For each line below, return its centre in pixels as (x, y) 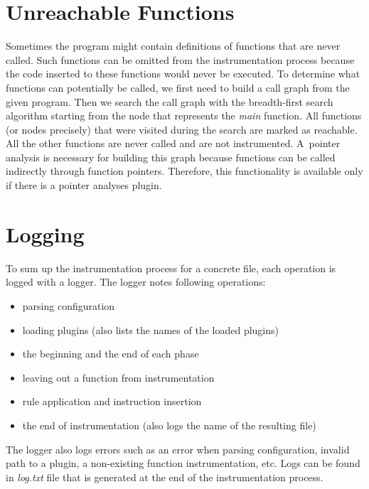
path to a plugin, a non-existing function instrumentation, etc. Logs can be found (183, 463)
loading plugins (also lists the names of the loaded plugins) (151, 329)
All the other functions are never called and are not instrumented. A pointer (173, 143)
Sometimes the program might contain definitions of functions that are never (173, 46)
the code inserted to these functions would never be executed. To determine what (183, 74)
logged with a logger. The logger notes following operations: (136, 282)
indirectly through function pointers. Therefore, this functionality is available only (184, 171)
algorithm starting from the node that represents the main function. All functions (184, 115)
